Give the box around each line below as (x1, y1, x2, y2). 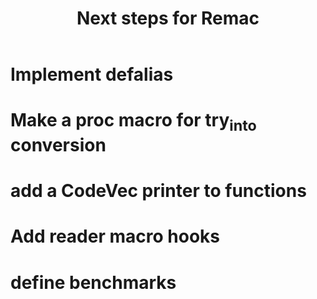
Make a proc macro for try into (10, 109, 257, 135)
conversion (10, 133, 107, 156)
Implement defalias (10, 63, 174, 86)
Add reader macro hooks (10, 225, 220, 248)
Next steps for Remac (76, 7, 260, 30)
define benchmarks (10, 271, 177, 294)
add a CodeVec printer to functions (10, 180, 307, 202)
